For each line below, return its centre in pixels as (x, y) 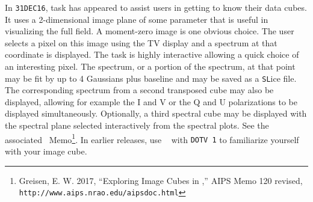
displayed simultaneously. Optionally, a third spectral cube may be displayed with (156, 113)
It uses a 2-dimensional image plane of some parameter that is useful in (137, 19)
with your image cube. (46, 151)
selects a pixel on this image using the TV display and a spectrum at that (141, 42)
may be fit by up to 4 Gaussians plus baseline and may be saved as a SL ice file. (151, 78)
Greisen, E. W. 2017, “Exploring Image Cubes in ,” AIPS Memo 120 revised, (161, 180)
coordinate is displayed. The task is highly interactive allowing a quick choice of (152, 54)
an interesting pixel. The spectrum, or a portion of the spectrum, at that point (150, 66)
